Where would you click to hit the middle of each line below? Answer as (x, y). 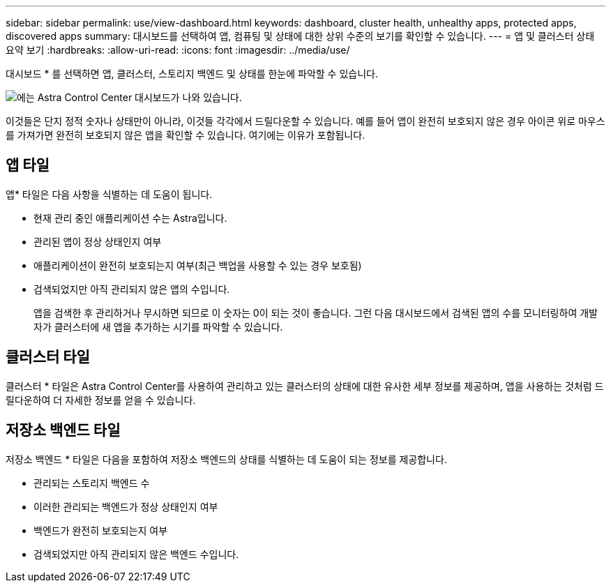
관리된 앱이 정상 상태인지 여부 (98, 241)
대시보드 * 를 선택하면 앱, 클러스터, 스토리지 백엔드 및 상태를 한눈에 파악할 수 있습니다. (192, 74)
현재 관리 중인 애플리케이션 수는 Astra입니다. (130, 218)
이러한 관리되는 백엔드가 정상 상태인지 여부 (126, 506)
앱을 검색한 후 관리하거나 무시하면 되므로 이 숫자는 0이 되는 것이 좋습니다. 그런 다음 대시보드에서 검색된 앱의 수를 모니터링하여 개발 (316, 312)
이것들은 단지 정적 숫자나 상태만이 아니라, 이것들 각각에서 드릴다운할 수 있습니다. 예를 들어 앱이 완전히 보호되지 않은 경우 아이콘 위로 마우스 (305, 121)
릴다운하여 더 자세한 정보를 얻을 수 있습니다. (101, 400)
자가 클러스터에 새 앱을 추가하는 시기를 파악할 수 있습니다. (158, 326)
